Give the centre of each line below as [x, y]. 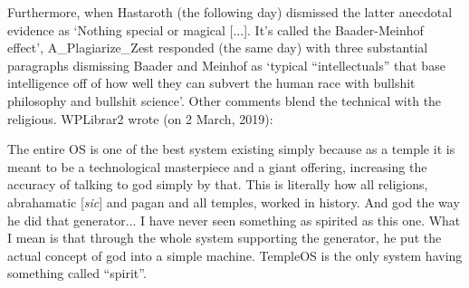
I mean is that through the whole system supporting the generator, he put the [225, 238]
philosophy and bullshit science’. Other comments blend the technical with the [225, 100]
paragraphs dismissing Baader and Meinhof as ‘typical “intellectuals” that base [226, 65]
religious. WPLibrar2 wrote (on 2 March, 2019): [140, 118]
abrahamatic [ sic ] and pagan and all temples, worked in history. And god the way [234, 202]
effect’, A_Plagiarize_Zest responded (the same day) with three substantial [218, 48]
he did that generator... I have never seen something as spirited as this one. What [234, 220]
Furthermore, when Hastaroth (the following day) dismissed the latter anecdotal [230, 12]
